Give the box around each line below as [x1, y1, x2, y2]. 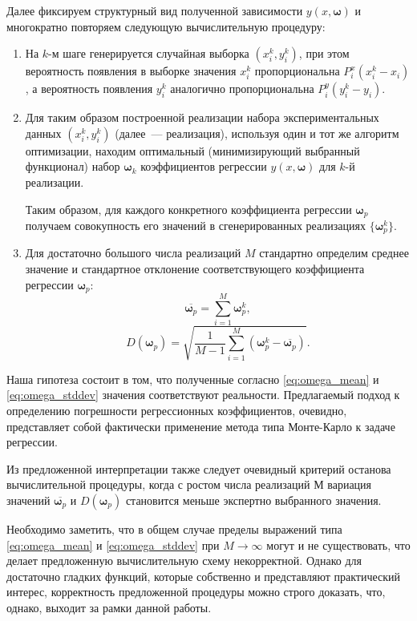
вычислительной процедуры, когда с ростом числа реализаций [6, 476, 310, 493]
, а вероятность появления [25, 80, 153, 97]
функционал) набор [25, 158, 120, 175]
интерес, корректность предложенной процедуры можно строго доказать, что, [6, 583, 386, 600]
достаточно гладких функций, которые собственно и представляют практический [6, 567, 401, 584]
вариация [327, 476, 372, 493]
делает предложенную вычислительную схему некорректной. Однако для [6, 552, 362, 569]
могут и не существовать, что [266, 536, 411, 553]
